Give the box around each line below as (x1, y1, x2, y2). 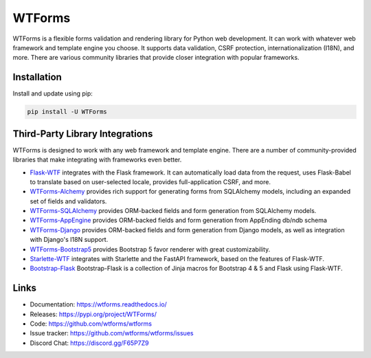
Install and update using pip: (12, 89, 93, 98)
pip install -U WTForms (27, 108, 108, 116)
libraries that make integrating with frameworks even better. (12, 155, 182, 164)
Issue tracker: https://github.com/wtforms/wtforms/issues (30, 329, 194, 337)
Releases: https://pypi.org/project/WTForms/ (30, 310, 157, 318)
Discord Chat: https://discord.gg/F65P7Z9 (30, 339, 149, 347)
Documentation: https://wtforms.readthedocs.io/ (30, 300, 168, 309)
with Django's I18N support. (30, 236, 109, 244)
